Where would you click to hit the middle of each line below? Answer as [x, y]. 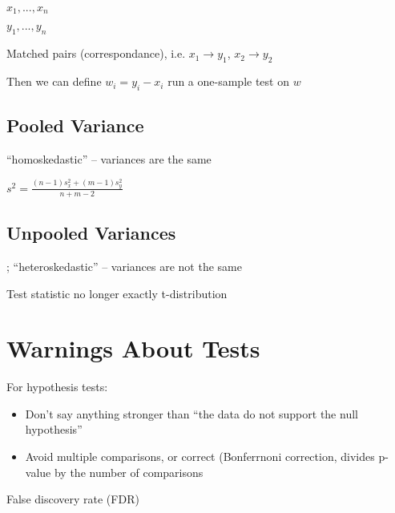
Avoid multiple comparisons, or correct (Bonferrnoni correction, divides [200, 456]
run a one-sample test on [228, 81]
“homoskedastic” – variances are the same [109, 159]
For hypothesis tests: [57, 387]
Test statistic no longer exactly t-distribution [117, 293]
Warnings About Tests [133, 348]
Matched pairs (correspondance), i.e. [96, 53]
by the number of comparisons [129, 472]
